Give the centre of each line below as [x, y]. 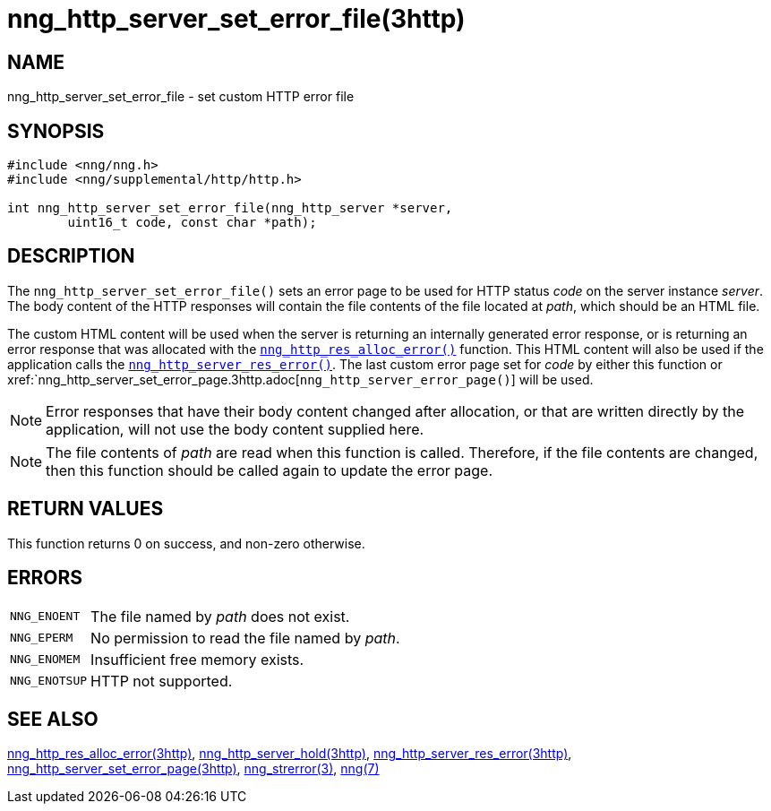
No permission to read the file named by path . [245, 638]
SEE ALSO [53, 719]
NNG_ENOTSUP [49, 681]
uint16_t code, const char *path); [192, 223]
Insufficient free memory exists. [197, 659]
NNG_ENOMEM [45, 660]
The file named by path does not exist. [220, 616]
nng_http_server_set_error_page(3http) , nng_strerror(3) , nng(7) [193, 769]
